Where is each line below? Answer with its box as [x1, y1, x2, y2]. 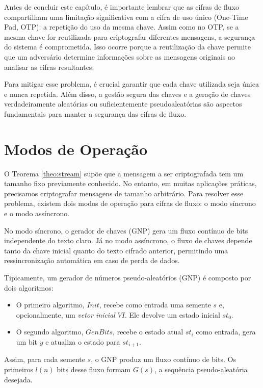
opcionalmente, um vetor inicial [16, 309, 115, 320]
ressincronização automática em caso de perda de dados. [4, 255, 180, 266]
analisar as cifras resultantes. [4, 61, 94, 72]
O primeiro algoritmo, [16, 299, 85, 310]
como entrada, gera [196, 326, 256, 337]
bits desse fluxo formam [57, 364, 131, 375]
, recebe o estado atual [113, 326, 183, 337]
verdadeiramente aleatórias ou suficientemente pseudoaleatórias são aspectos [4, 98, 242, 109]
